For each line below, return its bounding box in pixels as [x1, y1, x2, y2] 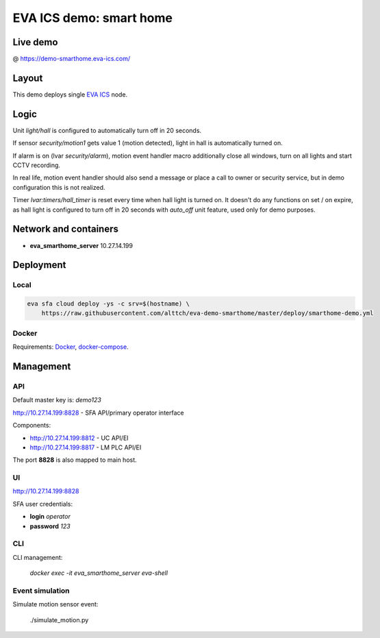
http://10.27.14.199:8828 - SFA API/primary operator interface [12, 408, 184, 417]
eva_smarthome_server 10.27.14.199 [29, 241, 134, 249]
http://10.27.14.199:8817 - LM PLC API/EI [29, 443, 142, 452]
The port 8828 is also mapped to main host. [12, 456, 137, 464]
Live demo [12, 36, 58, 48]
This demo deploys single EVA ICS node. [12, 90, 128, 99]
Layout [12, 72, 43, 84]
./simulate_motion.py [29, 615, 89, 624]
